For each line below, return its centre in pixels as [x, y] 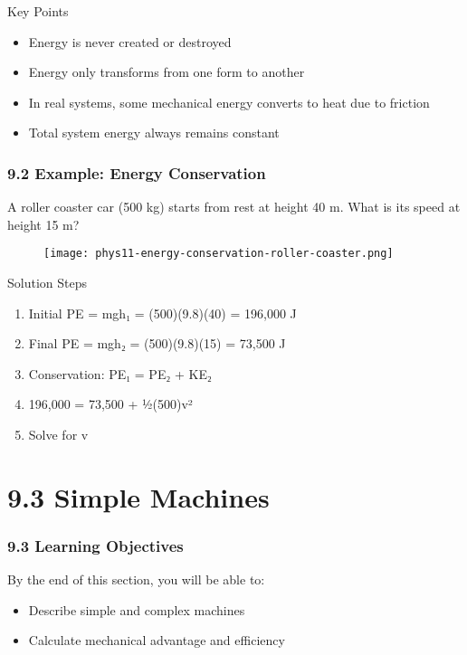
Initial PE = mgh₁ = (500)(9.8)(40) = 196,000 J [162, 313]
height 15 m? [43, 224]
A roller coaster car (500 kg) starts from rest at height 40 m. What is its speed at [234, 207]
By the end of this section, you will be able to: [136, 579]
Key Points [38, 11]
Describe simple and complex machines [137, 609]
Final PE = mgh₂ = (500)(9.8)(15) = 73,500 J [157, 343]
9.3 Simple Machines [138, 496]
